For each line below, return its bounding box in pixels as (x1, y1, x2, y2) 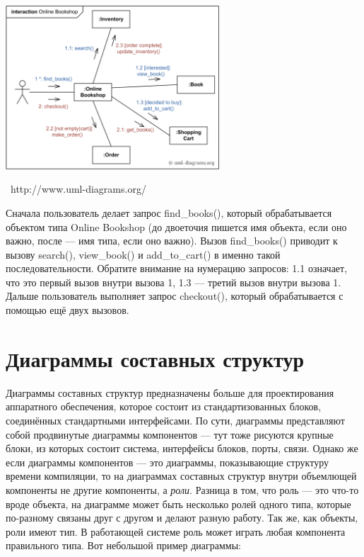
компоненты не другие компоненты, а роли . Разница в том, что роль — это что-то (6, 482, 359, 497)
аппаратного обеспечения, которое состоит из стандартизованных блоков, (6, 399, 322, 414)
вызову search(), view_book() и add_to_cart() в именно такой (6, 247, 281, 261)
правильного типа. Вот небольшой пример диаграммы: (6, 538, 242, 553)
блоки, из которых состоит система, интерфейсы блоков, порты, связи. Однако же (6, 441, 358, 456)
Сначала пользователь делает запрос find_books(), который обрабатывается (6, 205, 332, 220)
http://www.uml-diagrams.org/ (10, 181, 146, 196)
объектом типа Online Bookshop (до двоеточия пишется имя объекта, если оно (6, 219, 347, 234)
